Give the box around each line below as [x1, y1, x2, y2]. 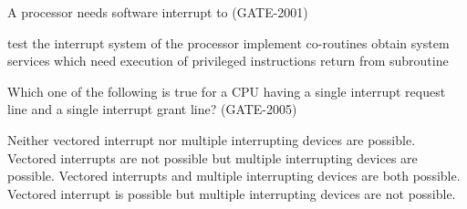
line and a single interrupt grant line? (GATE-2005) [7, 99, 297, 119]
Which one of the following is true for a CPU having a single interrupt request [7, 81, 446, 100]
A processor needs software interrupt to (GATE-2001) [7, 3, 308, 21]
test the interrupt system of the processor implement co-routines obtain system [7, 33, 450, 52]
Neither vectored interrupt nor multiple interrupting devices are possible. [7, 130, 416, 149]
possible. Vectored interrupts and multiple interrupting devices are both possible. [7, 166, 461, 185]
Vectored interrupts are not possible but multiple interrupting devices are [7, 148, 418, 167]
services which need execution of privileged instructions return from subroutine [7, 51, 449, 70]
